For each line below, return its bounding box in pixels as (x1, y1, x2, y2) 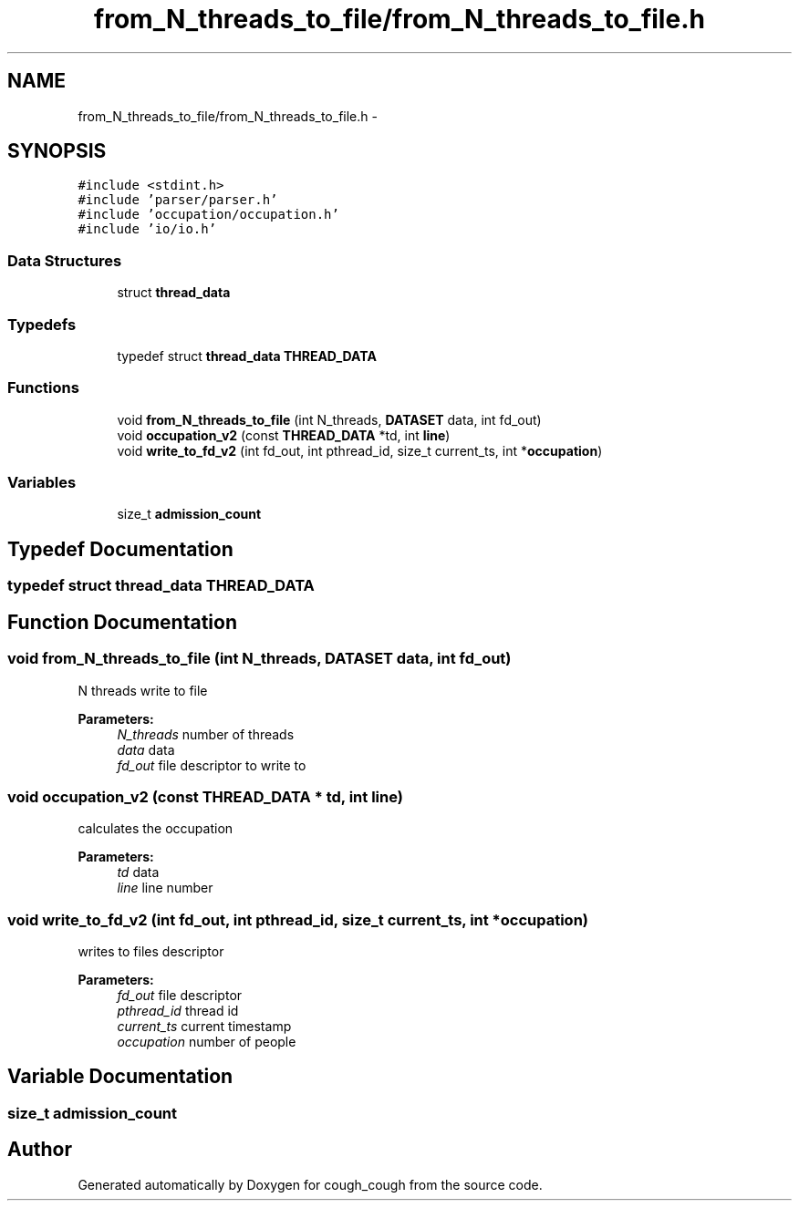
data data (117, 741, 175, 758)
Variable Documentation (7, 1065, 233, 1089)
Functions (7, 378, 79, 398)
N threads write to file (78, 682, 208, 698)
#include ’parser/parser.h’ (78, 192, 278, 208)
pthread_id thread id (117, 1003, 239, 1018)
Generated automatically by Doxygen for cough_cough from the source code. (78, 1176, 543, 1193)
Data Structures (7, 251, 122, 270)
